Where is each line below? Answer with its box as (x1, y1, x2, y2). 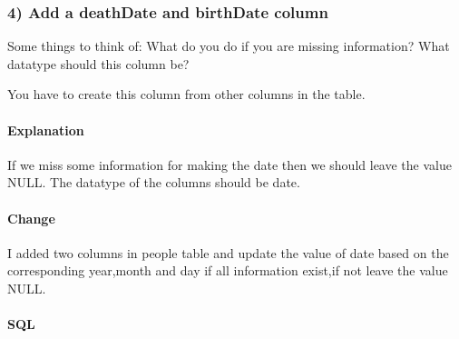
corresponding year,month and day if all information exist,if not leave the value (7, 261, 448, 280)
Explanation (7, 120, 84, 139)
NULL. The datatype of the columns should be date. (7, 173, 300, 192)
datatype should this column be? (7, 54, 190, 73)
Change (7, 208, 55, 227)
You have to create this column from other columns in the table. (7, 85, 366, 104)
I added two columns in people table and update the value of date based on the (7, 243, 449, 262)
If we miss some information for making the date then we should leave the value (7, 155, 452, 174)
